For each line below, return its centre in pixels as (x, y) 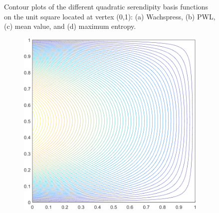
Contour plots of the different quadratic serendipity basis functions (106, 6)
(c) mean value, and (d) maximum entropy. (70, 26)
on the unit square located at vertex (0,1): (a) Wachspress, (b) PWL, (110, 16)
